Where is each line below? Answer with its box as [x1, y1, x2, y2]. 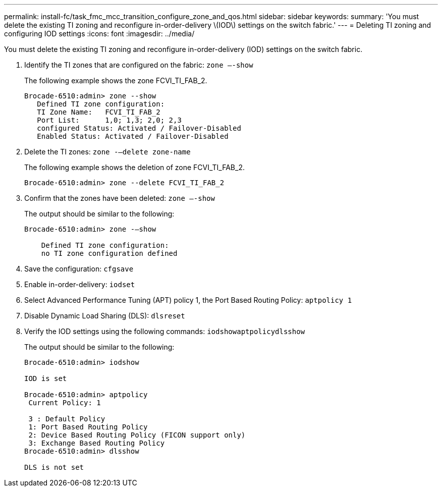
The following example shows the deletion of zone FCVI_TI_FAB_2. [24, 163, 245, 172]
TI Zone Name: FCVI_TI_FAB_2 [37, 108, 160, 116]
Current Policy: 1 [28, 399, 101, 407]
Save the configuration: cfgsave [24, 264, 134, 273]
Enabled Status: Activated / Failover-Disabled [37, 132, 229, 140]
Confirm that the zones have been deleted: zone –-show [24, 194, 215, 202]
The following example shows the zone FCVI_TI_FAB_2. [24, 76, 207, 85]
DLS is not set [24, 463, 84, 471]
